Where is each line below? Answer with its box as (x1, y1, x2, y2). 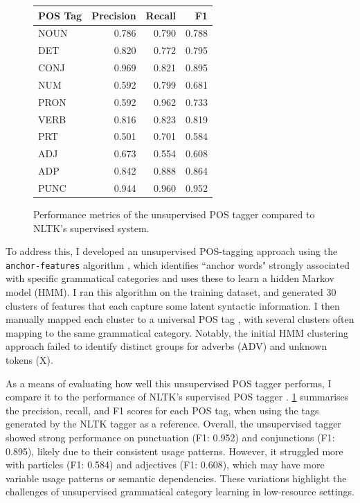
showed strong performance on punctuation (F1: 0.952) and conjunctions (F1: (6, 430, 335, 444)
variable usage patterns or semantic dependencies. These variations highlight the (6, 470, 347, 485)
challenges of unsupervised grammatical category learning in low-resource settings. (6, 484, 354, 499)
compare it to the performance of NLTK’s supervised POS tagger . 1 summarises (6, 389, 349, 404)
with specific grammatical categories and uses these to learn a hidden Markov (6, 271, 334, 285)
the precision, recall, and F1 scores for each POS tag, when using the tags (6, 403, 319, 417)
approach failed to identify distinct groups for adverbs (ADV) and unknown (6, 339, 327, 353)
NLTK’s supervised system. (33, 220, 150, 235)
